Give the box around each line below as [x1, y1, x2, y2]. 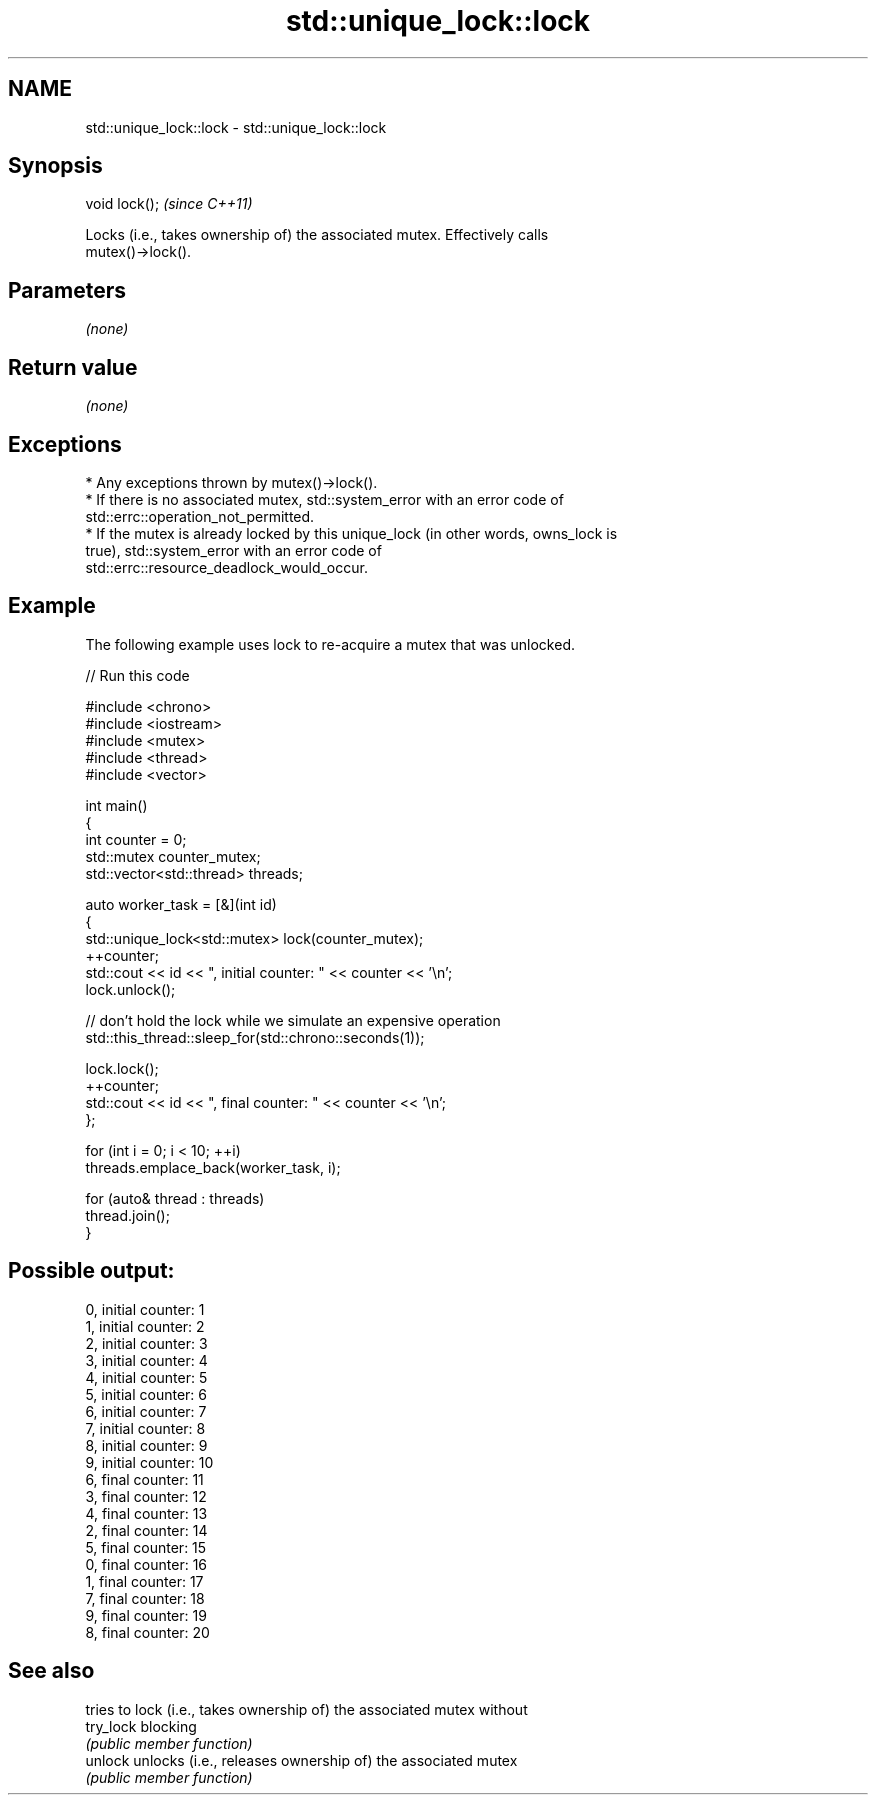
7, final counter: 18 [85, 1589, 205, 1607]
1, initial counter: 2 [85, 1317, 205, 1335]
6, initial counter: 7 [85, 1402, 207, 1420]
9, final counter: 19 [85, 1606, 207, 1624]
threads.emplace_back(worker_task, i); [85, 1158, 341, 1176]
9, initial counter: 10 [85, 1453, 214, 1471]
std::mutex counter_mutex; [85, 847, 261, 865]
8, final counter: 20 [85, 1623, 210, 1641]
